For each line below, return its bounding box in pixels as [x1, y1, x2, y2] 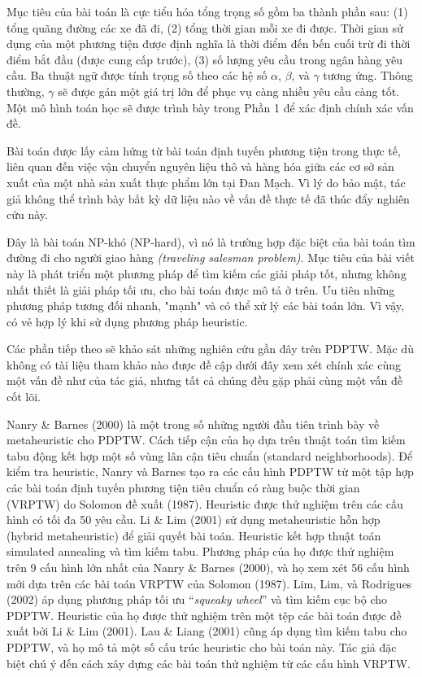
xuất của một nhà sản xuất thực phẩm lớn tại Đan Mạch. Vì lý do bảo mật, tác [7, 173, 406, 190]
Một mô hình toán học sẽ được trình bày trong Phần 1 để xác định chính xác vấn [7, 98, 414, 116]
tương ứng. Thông [323, 67, 413, 84]
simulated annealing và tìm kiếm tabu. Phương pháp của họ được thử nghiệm [7, 543, 394, 560]
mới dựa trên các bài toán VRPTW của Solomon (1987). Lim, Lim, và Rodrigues [7, 574, 412, 592]
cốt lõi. [7, 388, 41, 405]
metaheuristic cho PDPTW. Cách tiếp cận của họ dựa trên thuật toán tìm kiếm [7, 431, 406, 448]
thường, [7, 82, 45, 99]
